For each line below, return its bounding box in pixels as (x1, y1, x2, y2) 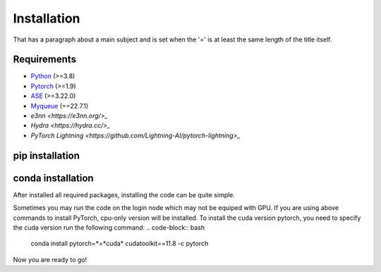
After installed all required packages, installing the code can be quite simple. (13, 190, 236, 199)
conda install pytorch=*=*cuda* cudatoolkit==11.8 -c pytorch (30, 240, 209, 248)
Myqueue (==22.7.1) (30, 101, 89, 110)
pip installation (13, 149, 80, 161)
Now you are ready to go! (13, 255, 87, 264)
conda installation (13, 172, 95, 184)
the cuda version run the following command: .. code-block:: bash (13, 223, 205, 232)
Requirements (13, 54, 77, 66)
